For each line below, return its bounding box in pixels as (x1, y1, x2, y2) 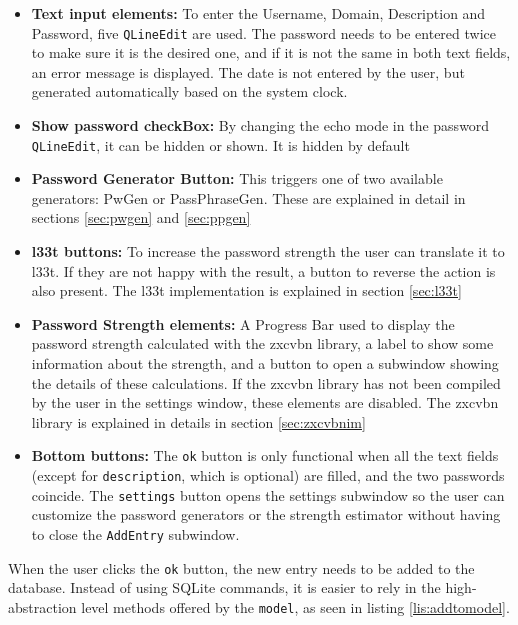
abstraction (8, 596, 77, 617)
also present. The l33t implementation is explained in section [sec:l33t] (31, 280, 462, 301)
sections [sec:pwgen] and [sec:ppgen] (31, 207, 251, 228)
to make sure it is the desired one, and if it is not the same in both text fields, (31, 42, 511, 63)
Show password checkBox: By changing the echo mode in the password (31, 115, 490, 136)
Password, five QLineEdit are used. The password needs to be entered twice (31, 22, 496, 43)
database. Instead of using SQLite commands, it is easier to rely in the (8, 577, 441, 598)
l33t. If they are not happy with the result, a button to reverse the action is (31, 260, 496, 281)
